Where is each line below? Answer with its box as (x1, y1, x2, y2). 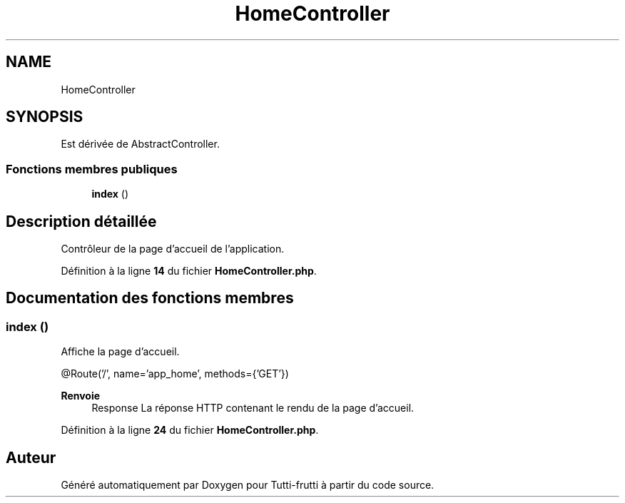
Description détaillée (6, 212, 157, 230)
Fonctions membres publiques (6, 161, 178, 176)
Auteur (6, 448, 56, 467)
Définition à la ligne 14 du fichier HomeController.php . (61, 265, 317, 278)
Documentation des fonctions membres (6, 289, 294, 308)
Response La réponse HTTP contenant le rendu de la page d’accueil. (91, 402, 415, 415)
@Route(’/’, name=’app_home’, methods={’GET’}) (61, 367, 289, 380)
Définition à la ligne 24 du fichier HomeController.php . (61, 424, 319, 437)
